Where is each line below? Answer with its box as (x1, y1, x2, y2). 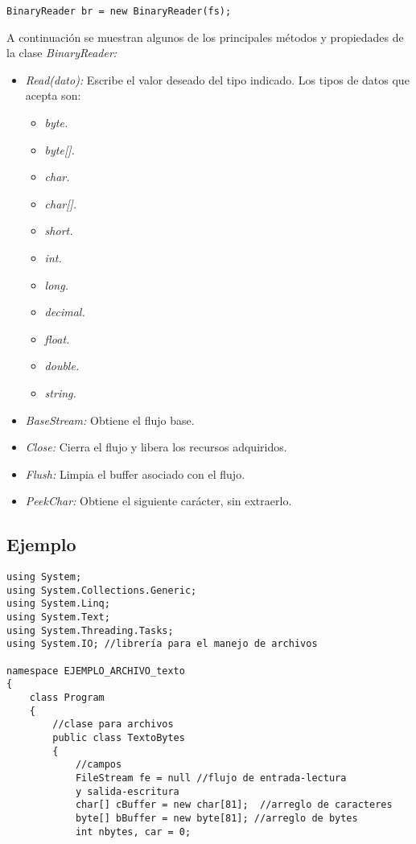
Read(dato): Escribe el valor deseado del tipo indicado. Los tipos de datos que (25, 71, 410, 88)
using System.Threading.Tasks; (6, 624, 174, 636)
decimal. (44, 303, 85, 320)
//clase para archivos (52, 718, 174, 731)
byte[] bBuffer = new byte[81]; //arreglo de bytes (75, 812, 358, 824)
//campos (75, 759, 122, 771)
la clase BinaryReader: (6, 44, 117, 61)
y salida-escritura (75, 785, 179, 797)
